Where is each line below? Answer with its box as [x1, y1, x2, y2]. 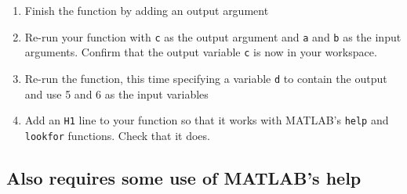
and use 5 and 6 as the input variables [24, 85, 209, 102]
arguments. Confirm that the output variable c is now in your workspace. [24, 44, 377, 60]
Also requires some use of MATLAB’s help [6, 165, 362, 189]
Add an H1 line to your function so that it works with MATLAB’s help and [24, 112, 389, 128]
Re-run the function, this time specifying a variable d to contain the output [24, 70, 387, 86]
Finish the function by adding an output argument [24, 2, 269, 18]
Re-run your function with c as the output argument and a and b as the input [24, 28, 402, 45]
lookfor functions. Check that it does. [24, 127, 210, 143]
